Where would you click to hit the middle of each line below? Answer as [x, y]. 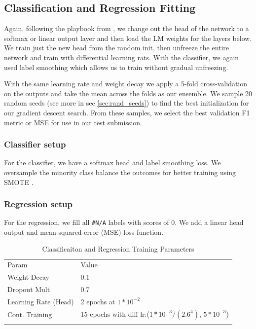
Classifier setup [35, 144]
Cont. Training [30, 314]
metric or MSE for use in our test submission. [73, 122]
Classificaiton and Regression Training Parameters [118, 248]
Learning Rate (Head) [41, 301]
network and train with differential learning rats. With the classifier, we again [122, 57]
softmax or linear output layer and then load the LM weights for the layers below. [128, 38]
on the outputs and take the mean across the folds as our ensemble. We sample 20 [128, 93]
